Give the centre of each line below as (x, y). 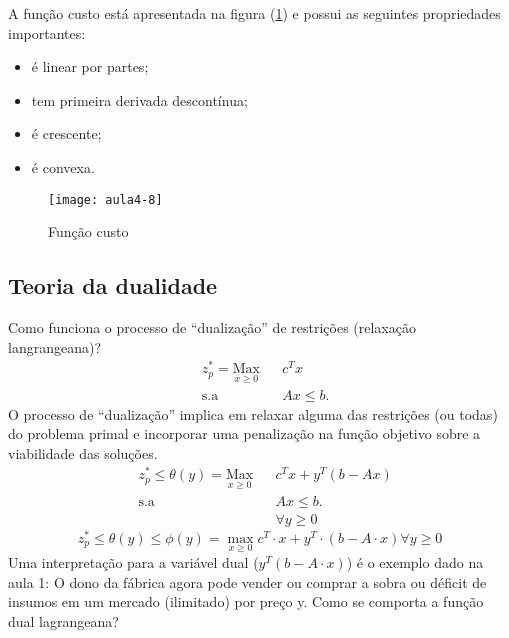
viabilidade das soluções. (83, 452)
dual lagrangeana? (63, 620)
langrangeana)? (55, 346)
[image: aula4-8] (105, 199)
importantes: (47, 32)
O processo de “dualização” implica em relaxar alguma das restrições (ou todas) (253, 413)
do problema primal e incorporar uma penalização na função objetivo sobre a (244, 433)
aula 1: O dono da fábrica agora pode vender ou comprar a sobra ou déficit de (247, 581)
